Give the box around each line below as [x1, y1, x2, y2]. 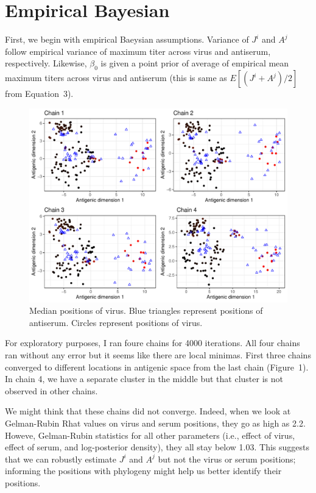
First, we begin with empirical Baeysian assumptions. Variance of [5, 33, 249, 46]
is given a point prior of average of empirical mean [100, 57, 289, 69]
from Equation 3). [5, 87, 74, 100]
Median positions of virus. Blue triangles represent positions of [29, 304, 263, 317]
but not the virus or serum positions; [158, 452, 296, 465]
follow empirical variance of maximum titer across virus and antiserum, [5, 44, 271, 57]
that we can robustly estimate [5, 452, 116, 465]
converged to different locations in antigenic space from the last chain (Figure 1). [5, 360, 309, 373]
